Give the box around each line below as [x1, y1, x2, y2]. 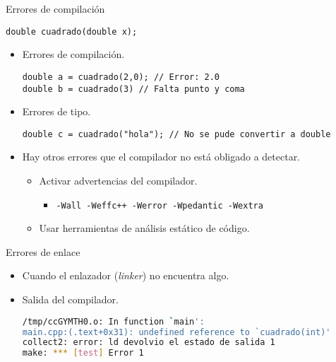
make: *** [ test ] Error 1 [22, 348, 144, 358]
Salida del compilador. [22, 292, 119, 307]
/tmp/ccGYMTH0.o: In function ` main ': [22, 316, 205, 327]
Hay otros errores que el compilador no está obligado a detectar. [22, 149, 301, 164]
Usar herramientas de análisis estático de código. [39, 221, 250, 235]
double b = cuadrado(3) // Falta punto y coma [22, 83, 245, 94]
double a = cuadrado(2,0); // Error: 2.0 [22, 71, 220, 82]
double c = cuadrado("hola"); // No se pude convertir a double [22, 129, 331, 139]
